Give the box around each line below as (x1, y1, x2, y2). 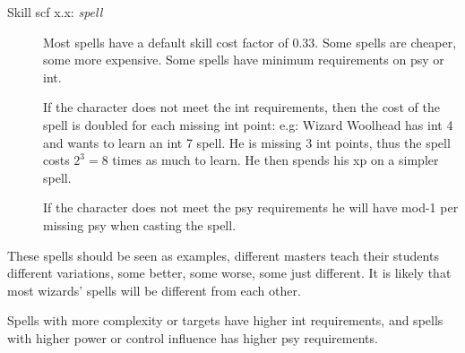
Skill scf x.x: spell (7, 3, 103, 21)
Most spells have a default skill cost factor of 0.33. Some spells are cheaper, (43, 32, 457, 51)
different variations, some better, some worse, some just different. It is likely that (7, 263, 452, 282)
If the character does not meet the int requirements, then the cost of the (43, 98, 440, 116)
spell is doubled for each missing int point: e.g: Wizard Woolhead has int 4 (43, 115, 453, 133)
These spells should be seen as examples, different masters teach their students (7, 245, 439, 264)
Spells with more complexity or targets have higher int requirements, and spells (7, 311, 443, 330)
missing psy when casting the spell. (43, 215, 237, 234)
